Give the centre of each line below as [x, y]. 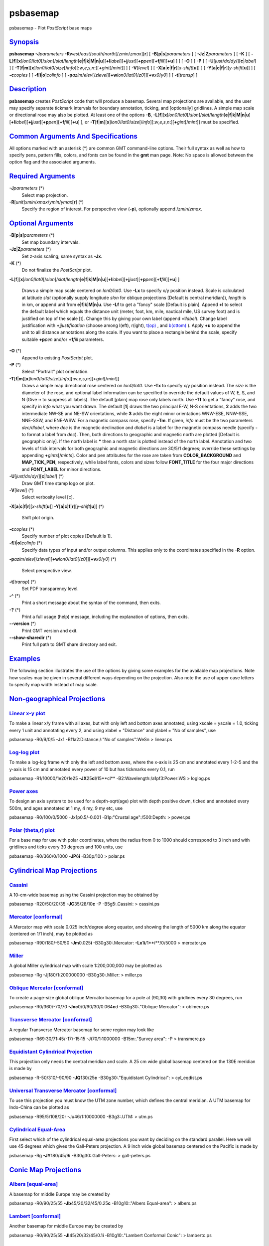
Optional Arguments [41, 224]
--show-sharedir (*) [30, 637]
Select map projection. [45, 195]
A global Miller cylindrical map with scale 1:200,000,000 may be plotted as [85, 966]
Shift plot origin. [38, 518]
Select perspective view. [47, 570]
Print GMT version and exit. [50, 630]
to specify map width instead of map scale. [54, 685]
